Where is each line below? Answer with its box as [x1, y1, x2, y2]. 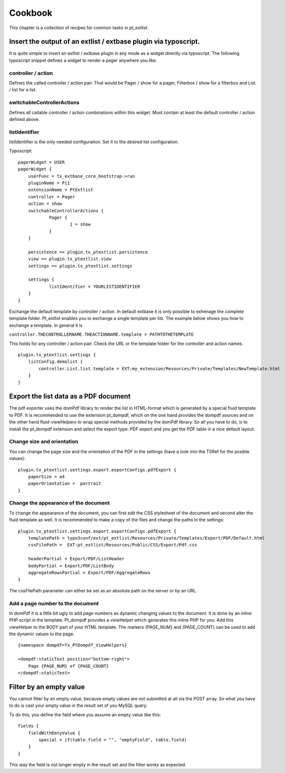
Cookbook [9, 7, 53, 18]
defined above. [9, 116, 40, 122]
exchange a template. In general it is [9, 322, 83, 328]
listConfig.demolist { [28, 359, 83, 365]
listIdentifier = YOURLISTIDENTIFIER [49, 284, 141, 289]
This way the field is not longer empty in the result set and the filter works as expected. [9, 762, 187, 768]
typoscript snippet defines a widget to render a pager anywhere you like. [9, 57, 157, 63]
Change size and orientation [9, 438, 78, 445]
